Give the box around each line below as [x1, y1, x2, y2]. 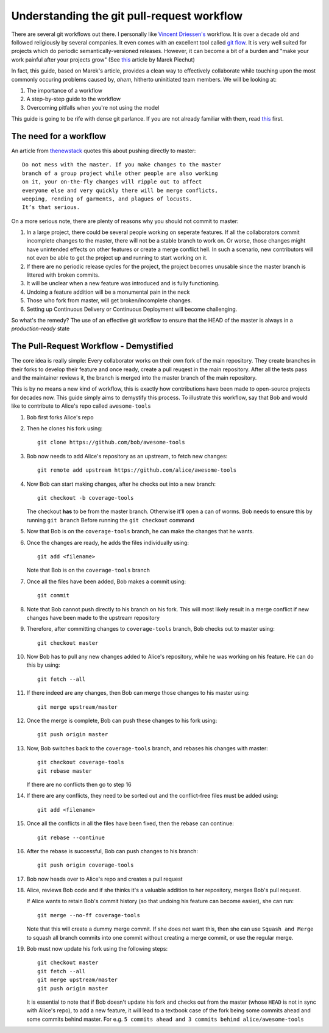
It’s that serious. [22, 204, 80, 211]
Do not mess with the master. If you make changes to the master [22, 162, 222, 168]
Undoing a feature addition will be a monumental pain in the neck [26, 288, 190, 296]
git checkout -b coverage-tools [37, 494, 134, 501]
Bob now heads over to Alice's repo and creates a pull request [26, 875, 183, 882]
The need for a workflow [11, 131, 107, 141]
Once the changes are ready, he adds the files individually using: [26, 539, 189, 546]
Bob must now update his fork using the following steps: [26, 945, 168, 953]
